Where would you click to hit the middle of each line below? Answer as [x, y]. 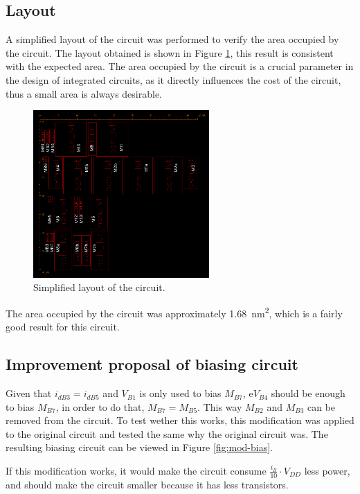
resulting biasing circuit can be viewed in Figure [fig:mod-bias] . [139, 447]
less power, [327, 471]
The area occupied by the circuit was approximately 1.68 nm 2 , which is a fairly [174, 312]
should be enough [308, 393]
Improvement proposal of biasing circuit [152, 364]
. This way [220, 406]
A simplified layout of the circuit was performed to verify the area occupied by [172, 39]
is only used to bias [180, 393]
